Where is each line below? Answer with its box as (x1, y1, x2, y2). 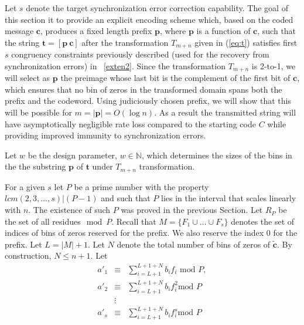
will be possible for (5, 106, 72, 119)
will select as (5, 72, 50, 84)
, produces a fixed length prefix (40, 25, 152, 37)
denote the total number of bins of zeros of (117, 238, 271, 250)
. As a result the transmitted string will (154, 106, 296, 119)
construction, (5, 249, 52, 262)
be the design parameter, (28, 148, 117, 161)
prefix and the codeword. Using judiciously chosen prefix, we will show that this (5, 94, 291, 107)
